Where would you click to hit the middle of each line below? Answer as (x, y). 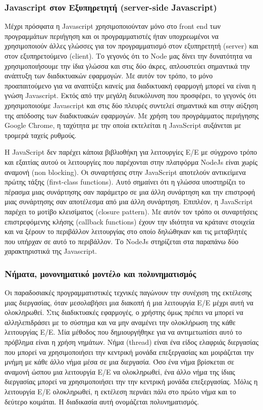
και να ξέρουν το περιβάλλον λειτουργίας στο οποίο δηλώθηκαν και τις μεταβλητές (126, 231)
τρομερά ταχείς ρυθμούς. (41, 135)
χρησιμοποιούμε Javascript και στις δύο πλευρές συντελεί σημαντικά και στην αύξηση (131, 105)
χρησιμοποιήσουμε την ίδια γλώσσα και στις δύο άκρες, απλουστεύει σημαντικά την (127, 65)
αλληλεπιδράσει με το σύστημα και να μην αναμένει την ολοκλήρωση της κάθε (120, 322)
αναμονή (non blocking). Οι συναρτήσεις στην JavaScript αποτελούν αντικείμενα (125, 172)
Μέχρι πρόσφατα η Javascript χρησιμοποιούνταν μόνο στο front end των (113, 26)
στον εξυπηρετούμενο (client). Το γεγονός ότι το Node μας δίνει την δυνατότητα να (128, 56)
